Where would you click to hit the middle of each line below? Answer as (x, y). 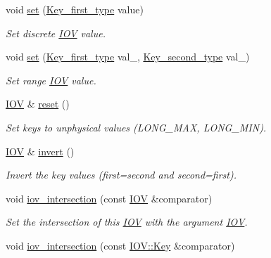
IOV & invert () (40, 151)
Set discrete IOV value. (56, 33)
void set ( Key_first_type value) (75, 9)
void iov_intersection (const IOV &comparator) (109, 198)
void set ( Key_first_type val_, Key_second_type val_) (128, 57)
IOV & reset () (38, 104)
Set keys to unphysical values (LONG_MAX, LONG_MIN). (136, 127)
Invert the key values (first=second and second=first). (121, 175)
